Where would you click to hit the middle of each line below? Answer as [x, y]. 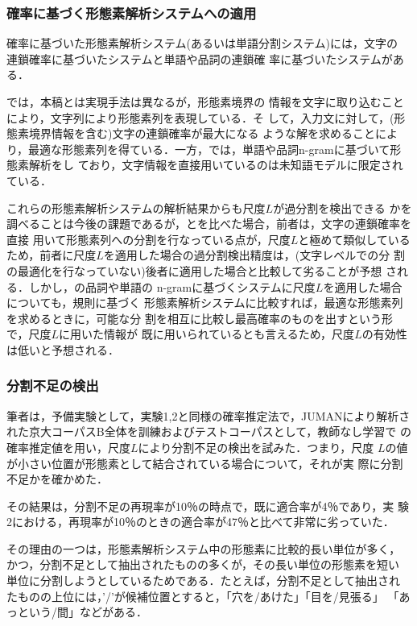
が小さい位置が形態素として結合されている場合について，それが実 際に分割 [205, 463]
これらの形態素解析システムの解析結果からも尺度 [136, 207]
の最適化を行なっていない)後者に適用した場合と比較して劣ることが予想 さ [202, 270]
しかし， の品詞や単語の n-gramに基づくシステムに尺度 [172, 286]
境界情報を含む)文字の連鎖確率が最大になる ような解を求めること [202, 133]
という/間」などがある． [82, 612]
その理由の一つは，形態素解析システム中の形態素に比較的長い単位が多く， [204, 548]
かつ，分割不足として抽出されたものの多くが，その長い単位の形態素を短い [203, 564]
